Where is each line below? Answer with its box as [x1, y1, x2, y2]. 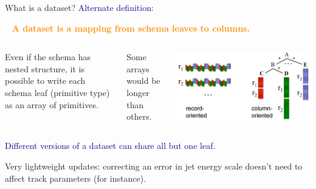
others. [126, 110, 152, 123]
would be [126, 74, 160, 87]
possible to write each [5, 74, 86, 87]
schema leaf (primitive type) [5, 86, 110, 98]
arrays [126, 62, 149, 75]
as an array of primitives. [5, 98, 98, 111]
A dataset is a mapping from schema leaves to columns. [12, 21, 250, 34]
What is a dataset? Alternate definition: [5, 1, 154, 13]
